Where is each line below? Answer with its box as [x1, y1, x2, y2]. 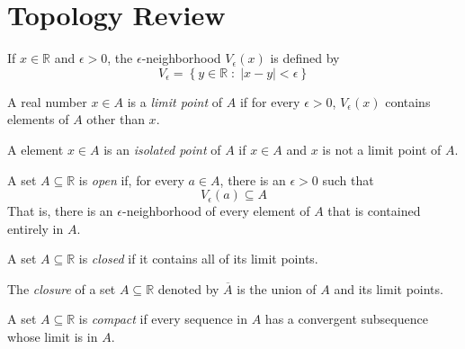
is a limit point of [127, 92, 223, 111]
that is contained [327, 201, 421, 220]
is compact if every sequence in [78, 309, 248, 328]
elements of [7, 110, 69, 129]
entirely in [7, 219, 64, 237]
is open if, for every [78, 170, 184, 189]
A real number [7, 92, 87, 111]
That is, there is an [7, 201, 113, 220]
